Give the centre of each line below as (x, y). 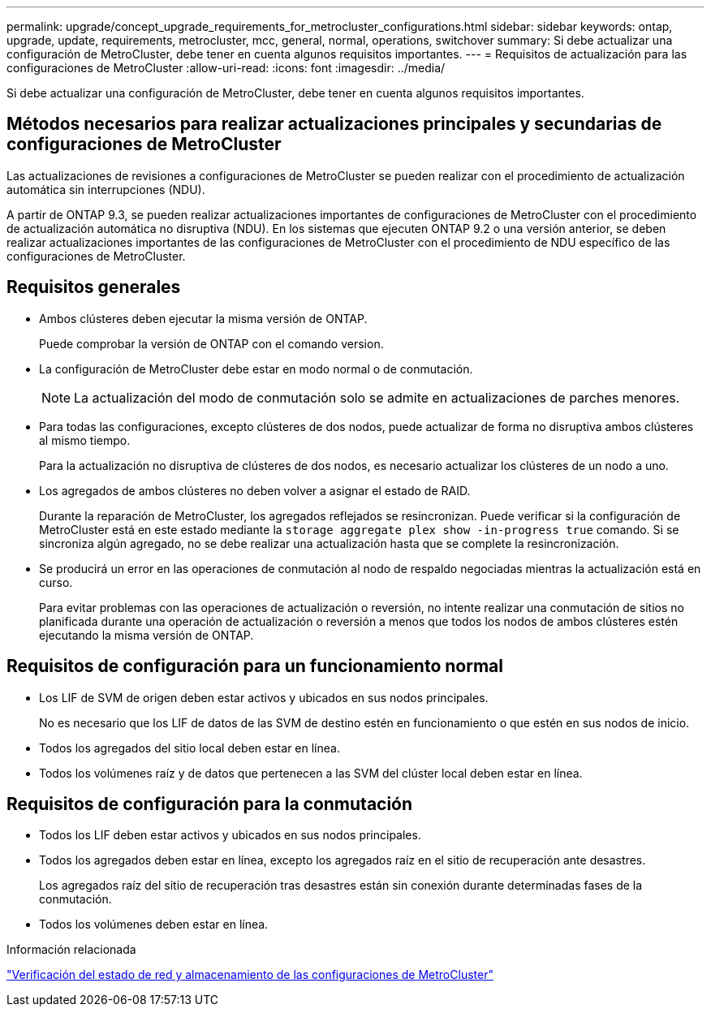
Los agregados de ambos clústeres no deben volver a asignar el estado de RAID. (255, 490)
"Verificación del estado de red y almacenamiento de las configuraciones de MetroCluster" (250, 975)
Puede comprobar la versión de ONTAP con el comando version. (211, 343)
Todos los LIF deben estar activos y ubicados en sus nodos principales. (230, 835)
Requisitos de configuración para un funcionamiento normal (255, 666)
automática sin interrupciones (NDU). (106, 189)
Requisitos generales (94, 287)
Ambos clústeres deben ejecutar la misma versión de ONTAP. (203, 318)
